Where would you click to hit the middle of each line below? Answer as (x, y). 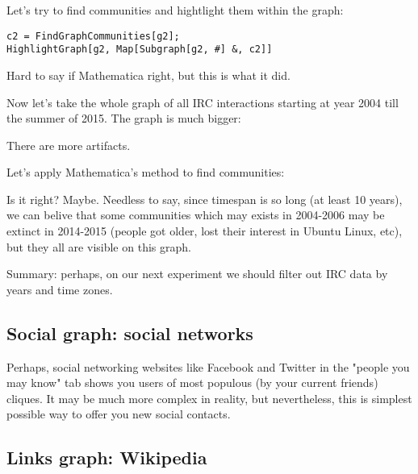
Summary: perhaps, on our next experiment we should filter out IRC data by (197, 274)
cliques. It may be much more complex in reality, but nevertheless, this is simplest (209, 398)
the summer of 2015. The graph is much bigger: (124, 118)
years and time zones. (60, 289)
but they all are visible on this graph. (99, 246)
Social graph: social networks (130, 333)
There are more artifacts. (69, 145)
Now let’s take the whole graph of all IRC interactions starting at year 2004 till (203, 102)
